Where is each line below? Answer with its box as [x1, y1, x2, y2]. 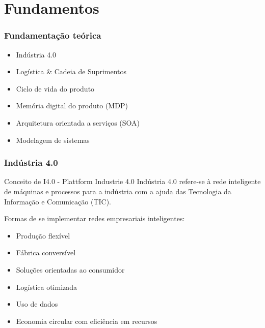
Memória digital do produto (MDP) [16, 100, 128, 111]
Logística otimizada [16, 281, 77, 292]
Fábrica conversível [16, 247, 76, 258]
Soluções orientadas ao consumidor [16, 264, 125, 275]
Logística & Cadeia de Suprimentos [16, 66, 127, 77]
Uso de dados [16, 299, 58, 309]
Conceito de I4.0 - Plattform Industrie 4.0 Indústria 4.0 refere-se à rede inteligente [4, 176, 261, 187]
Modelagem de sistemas [16, 134, 90, 145]
